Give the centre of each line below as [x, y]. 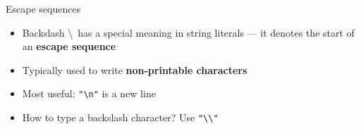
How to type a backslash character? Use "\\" [120, 117]
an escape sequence [69, 46]
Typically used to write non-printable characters [135, 69]
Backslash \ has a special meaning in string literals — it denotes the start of [188, 32]
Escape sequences [43, 8]
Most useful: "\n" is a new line [89, 93]
